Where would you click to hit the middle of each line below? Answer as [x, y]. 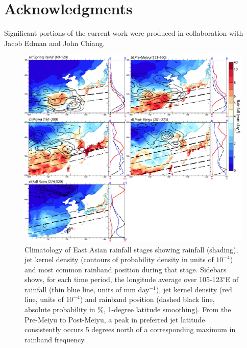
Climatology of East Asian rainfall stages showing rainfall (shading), [131, 249]
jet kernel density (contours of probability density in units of [119, 259]
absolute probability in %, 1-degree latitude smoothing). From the [128, 309]
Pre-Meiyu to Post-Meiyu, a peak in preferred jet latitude [115, 319]
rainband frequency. [55, 339]
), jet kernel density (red [194, 289]
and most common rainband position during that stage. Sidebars [126, 269]
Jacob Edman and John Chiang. [55, 43]
